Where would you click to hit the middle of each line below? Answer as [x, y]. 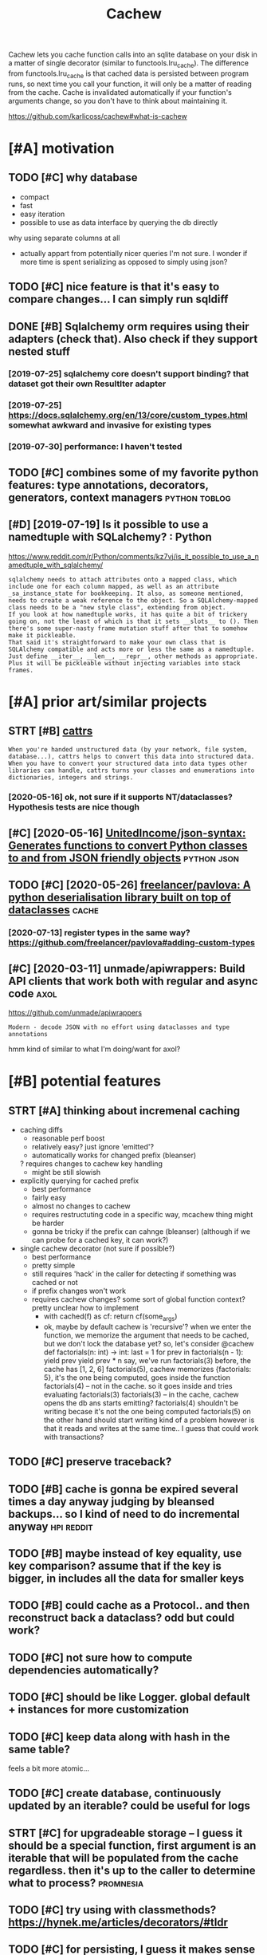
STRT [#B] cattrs [51, 731]
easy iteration [42, 214]
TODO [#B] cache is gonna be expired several [124, 1489]
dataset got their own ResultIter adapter [87, 384]
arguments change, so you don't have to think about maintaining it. [118, 101]
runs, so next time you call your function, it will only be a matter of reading [130, 84]
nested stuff [39, 351]
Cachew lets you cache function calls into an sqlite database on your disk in [133, 55]
